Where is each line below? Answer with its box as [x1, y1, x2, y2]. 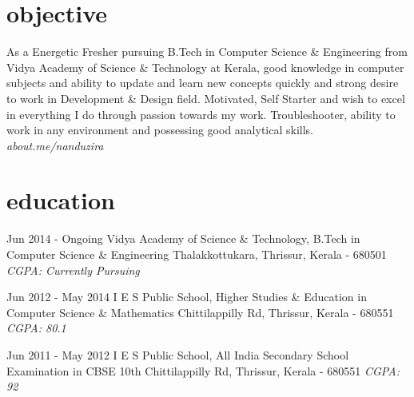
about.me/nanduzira [6, 137, 104, 153]
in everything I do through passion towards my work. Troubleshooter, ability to [6, 105, 396, 122]
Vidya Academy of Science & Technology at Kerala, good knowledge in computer [6, 58, 404, 75]
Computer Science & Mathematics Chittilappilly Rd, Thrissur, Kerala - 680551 [6, 304, 394, 320]
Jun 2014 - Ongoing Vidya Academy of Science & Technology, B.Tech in [6, 230, 360, 247]
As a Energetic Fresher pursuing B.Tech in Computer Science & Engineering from [6, 43, 408, 60]
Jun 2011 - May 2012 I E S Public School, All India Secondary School [6, 346, 349, 363]
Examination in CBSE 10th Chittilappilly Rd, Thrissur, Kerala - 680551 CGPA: [6, 362, 400, 379]
